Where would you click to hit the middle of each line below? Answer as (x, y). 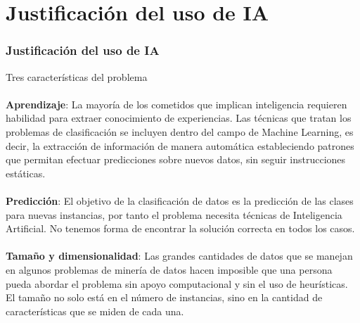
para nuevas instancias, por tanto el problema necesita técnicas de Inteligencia (174, 214)
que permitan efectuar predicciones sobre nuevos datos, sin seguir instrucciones (176, 159)
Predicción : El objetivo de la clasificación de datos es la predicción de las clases (180, 200)
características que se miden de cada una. (95, 311)
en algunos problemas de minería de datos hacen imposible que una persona (169, 269)
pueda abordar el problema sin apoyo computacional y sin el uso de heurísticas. (177, 283)
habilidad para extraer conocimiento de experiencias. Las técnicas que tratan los (179, 118)
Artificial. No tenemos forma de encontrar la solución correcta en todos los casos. (180, 228)
